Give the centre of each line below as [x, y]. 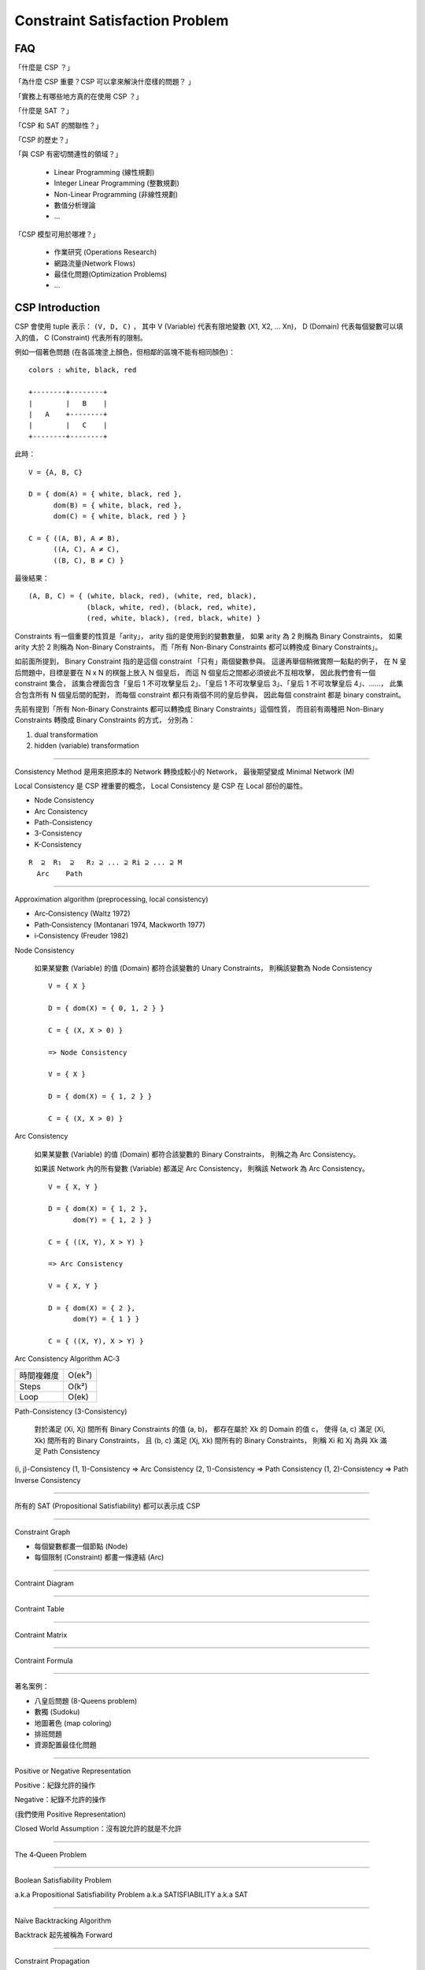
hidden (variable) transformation [87, 745]
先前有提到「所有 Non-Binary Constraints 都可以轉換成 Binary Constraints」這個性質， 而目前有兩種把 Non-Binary [199, 708]
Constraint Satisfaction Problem [122, 20]
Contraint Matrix [41, 1634]
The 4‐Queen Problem [50, 1854]
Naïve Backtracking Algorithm [63, 1920]
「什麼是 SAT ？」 [44, 111]
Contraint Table [39, 1609]
